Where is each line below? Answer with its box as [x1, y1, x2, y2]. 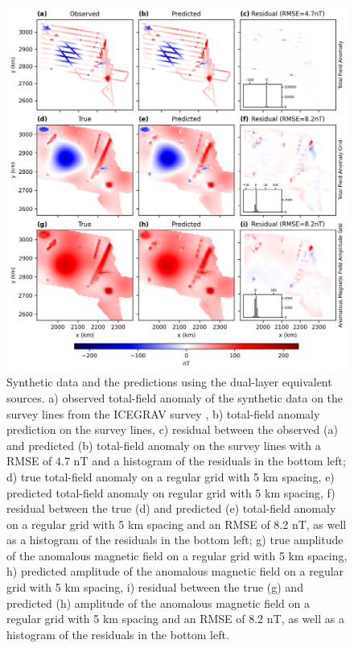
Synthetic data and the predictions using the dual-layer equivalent [6, 374, 332, 390]
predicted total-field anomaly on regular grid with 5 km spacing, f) [6, 484, 335, 501]
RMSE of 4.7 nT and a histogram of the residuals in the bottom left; [6, 452, 346, 469]
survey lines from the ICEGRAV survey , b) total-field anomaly [6, 405, 320, 422]
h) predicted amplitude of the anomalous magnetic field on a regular [6, 563, 344, 580]
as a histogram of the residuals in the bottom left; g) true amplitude [6, 531, 344, 548]
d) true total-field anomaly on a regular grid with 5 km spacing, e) [6, 468, 335, 485]
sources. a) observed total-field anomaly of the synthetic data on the [6, 389, 344, 406]
